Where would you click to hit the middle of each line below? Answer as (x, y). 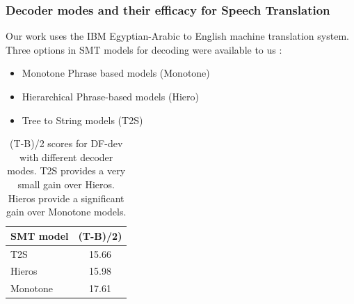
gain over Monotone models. (66, 212)
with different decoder (66, 157)
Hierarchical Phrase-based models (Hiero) (110, 96)
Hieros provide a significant (66, 198)
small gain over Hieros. (66, 184)
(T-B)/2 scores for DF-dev (66, 143)
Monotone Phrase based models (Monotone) (116, 73)
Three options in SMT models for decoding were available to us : (144, 49)
